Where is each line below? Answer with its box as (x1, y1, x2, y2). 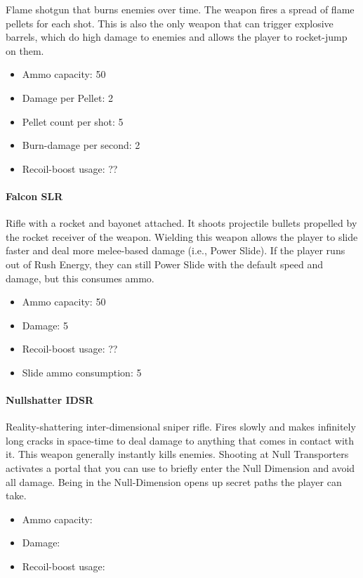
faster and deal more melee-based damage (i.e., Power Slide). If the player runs (6, 243, 345, 258)
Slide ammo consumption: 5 (22, 364, 142, 379)
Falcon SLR (6, 188, 63, 203)
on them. (6, 43, 44, 58)
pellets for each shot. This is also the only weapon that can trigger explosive (6, 15, 334, 30)
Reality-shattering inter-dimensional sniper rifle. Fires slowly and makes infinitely (6, 419, 356, 434)
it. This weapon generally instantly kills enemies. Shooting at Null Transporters (6, 447, 349, 461)
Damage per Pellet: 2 (22, 90, 113, 105)
